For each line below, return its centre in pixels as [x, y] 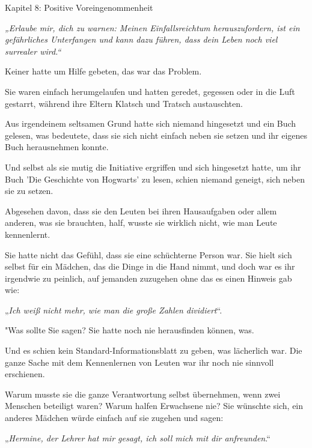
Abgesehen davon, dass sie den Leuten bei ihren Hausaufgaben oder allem [141, 210]
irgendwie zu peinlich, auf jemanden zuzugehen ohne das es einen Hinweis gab [148, 278]
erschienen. [25, 374]
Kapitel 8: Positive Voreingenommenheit [79, 7]
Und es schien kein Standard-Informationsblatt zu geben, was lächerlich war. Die [154, 350]
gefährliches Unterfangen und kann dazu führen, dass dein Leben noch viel [141, 39]
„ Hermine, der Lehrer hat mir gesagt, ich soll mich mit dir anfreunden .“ [138, 437]
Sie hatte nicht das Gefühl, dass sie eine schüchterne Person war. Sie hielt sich [148, 254]
